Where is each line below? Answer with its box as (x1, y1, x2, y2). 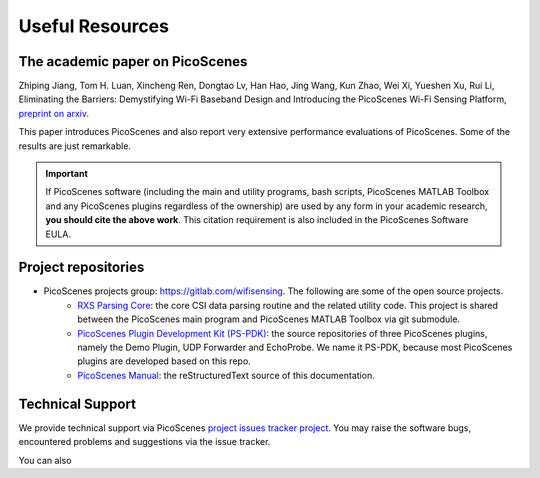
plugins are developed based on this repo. (77, 355, 252, 367)
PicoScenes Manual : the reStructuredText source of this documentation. (77, 369, 375, 381)
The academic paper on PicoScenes (18, 53, 248, 70)
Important (45, 168, 89, 180)
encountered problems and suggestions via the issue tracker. (18, 436, 271, 448)
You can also (18, 454, 72, 466)
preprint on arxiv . (18, 107, 90, 119)
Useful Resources (18, 15, 170, 37)
